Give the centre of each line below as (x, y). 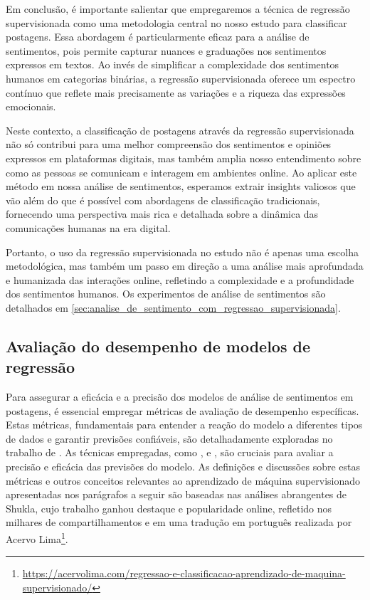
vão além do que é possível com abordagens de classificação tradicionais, (163, 200)
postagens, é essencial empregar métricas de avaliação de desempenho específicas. (183, 410)
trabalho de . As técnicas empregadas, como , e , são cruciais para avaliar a (170, 452)
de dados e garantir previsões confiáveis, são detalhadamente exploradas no (169, 438)
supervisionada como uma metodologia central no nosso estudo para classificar (176, 22)
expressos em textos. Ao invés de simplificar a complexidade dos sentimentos (173, 64)
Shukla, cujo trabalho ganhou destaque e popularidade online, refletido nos (169, 508)
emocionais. (31, 106)
